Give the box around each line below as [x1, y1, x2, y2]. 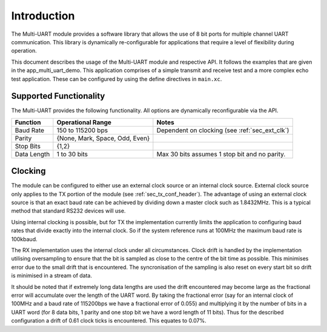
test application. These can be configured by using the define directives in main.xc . [11, 75, 222, 82]
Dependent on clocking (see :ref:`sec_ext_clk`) [156, 126, 289, 134]
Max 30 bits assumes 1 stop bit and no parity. [156, 150, 286, 158]
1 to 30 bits [56, 150, 88, 158]
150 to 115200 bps [56, 126, 108, 134]
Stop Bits [15, 142, 41, 150]
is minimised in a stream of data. [11, 272, 93, 279]
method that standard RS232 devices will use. [11, 207, 126, 214]
